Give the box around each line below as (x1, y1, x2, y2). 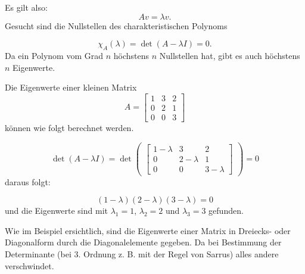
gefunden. (208, 204, 244, 217)
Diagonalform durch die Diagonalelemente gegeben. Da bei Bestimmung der (5, 236, 282, 248)
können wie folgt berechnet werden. (5, 121, 134, 133)
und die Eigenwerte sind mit (5, 204, 108, 217)
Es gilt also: (5, 1, 48, 13)
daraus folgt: (5, 175, 51, 188)
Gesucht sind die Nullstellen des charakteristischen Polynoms (5, 19, 228, 32)
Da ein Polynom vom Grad (5, 49, 104, 61)
